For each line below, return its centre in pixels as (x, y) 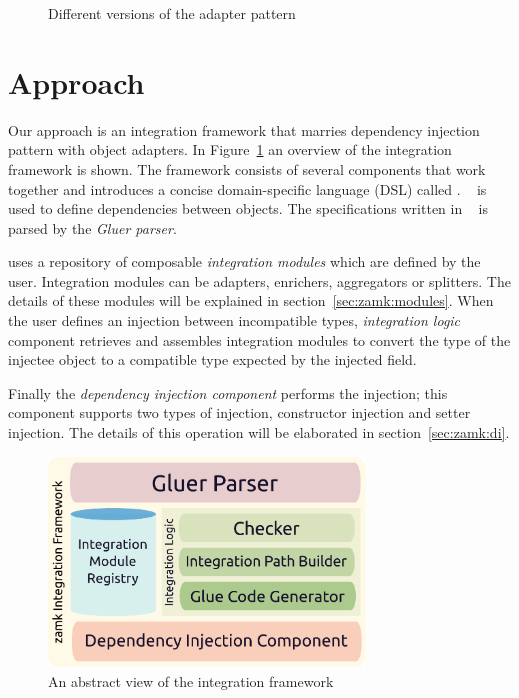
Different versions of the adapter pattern (172, 13)
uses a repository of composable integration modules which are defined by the (244, 261)
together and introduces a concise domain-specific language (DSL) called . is (247, 188)
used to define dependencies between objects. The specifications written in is (248, 208)
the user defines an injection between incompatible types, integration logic (234, 320)
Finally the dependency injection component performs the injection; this (228, 392)
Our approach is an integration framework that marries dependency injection (244, 129)
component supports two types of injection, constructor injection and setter (239, 412)
